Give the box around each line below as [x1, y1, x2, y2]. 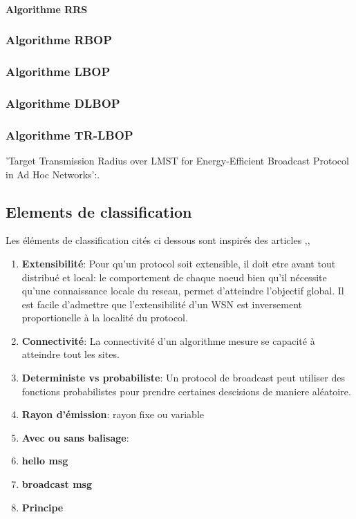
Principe [21, 500, 64, 514]
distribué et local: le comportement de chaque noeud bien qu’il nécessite [21, 270, 327, 284]
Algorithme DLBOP [6, 94, 120, 111]
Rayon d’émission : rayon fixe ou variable [21, 407, 204, 422]
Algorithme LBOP [6, 62, 111, 79]
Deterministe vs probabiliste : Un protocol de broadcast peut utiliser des [21, 370, 345, 385]
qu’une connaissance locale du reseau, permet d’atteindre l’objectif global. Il [21, 283, 344, 298]
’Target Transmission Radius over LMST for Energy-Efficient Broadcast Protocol [6, 153, 349, 167]
